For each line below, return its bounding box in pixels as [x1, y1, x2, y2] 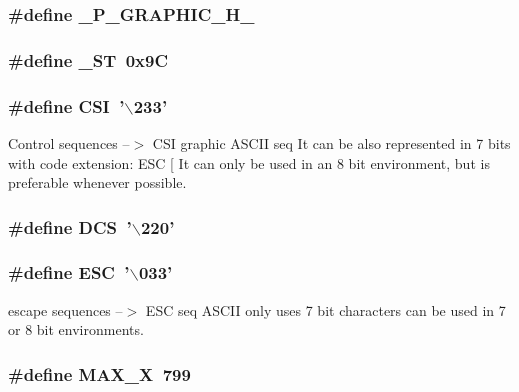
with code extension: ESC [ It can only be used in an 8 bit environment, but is [8, 152, 490, 173]
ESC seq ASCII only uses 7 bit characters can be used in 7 [145, 299, 506, 320]
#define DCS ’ [8, 214, 132, 239]
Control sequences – [8, 132, 130, 153]
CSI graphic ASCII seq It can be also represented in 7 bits [152, 132, 511, 153]
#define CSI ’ [8, 93, 125, 118]
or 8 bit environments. [8, 319, 144, 340]
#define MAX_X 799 [8, 361, 191, 386]
